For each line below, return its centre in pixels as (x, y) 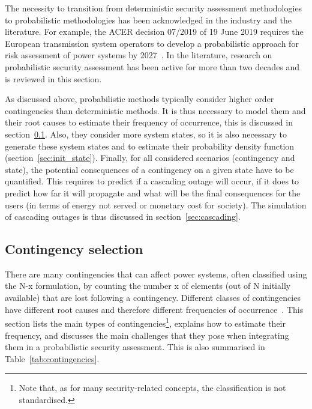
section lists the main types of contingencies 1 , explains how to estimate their (145, 322)
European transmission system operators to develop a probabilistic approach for (152, 43)
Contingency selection (74, 249)
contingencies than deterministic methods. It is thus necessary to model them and (155, 110)
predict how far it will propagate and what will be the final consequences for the (153, 192)
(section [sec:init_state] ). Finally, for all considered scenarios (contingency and (150, 158)
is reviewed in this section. (53, 78)
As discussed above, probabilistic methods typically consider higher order (139, 99)
